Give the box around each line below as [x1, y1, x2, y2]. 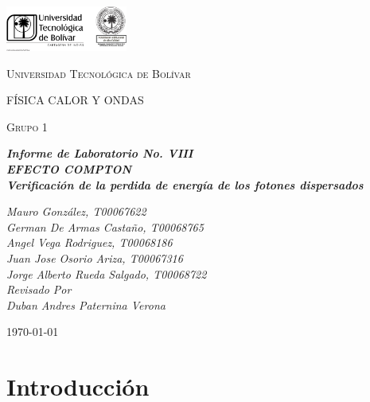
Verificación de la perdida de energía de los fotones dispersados [6, 176, 364, 193]
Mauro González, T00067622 [6, 203, 146, 220]
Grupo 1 [6, 118, 48, 135]
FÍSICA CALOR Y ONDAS [6, 92, 144, 108]
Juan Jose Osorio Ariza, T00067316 [6, 249, 183, 266]
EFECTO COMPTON [6, 160, 132, 177]
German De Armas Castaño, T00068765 [6, 218, 204, 235]
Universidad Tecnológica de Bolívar [6, 64, 191, 81]
